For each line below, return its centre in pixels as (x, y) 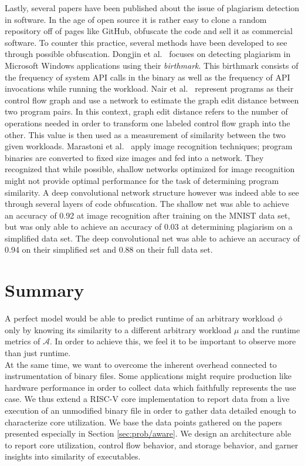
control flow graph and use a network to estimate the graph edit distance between (152, 100)
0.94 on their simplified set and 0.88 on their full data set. (109, 249)
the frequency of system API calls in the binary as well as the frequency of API (148, 77)
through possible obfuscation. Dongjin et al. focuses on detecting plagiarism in (148, 54)
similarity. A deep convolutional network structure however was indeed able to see (152, 192)
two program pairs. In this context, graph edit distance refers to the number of (146, 111)
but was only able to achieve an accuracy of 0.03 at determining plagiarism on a (149, 227)
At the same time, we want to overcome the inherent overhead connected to (141, 364)
